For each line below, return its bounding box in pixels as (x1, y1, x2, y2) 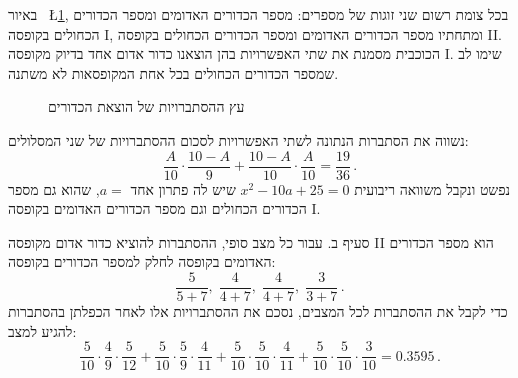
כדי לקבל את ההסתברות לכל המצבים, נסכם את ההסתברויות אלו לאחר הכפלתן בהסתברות (8, 301, 508, 322)
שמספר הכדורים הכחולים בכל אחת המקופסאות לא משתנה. (8, 62, 339, 83)
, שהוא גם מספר (8, 178, 100, 199)
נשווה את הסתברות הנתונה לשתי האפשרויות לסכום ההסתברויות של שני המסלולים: (8, 129, 469, 150)
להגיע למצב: (8, 320, 77, 341)
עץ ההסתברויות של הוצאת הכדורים (48, 96, 245, 117)
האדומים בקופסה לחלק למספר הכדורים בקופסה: (8, 251, 276, 272)
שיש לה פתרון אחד (130, 178, 236, 199)
